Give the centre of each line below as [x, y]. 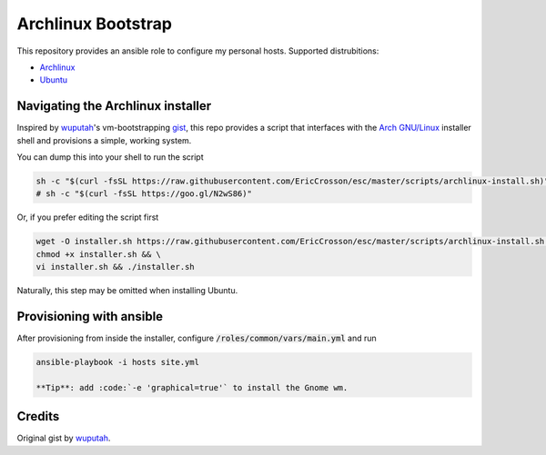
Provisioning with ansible [90, 317]
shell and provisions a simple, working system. [104, 140]
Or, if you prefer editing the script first [88, 217]
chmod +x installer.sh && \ [98, 254]
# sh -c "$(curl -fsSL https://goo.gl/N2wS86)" [144, 194]
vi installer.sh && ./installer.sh [115, 267]
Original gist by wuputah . [64, 438]
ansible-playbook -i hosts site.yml [118, 362]
